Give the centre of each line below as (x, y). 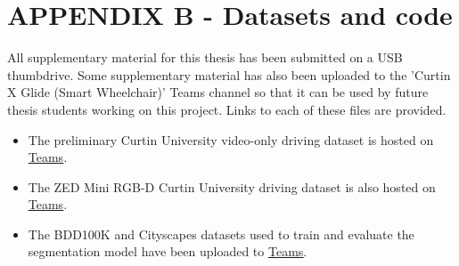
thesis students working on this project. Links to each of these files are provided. (227, 109)
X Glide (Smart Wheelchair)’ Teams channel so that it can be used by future (218, 92)
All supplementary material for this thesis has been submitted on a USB (205, 57)
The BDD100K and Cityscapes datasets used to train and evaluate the (221, 234)
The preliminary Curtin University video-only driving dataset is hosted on (231, 139)
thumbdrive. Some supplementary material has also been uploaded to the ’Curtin (229, 74)
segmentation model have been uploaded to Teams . (168, 251)
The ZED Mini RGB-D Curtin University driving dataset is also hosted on (232, 186)
